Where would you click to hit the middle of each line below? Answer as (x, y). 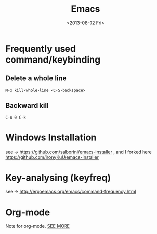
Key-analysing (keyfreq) (58, 177)
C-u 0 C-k (16, 118)
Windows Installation (51, 137)
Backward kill (27, 106)
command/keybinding (53, 60)
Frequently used (41, 49)
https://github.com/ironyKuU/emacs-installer (52, 157)
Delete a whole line (36, 79)
